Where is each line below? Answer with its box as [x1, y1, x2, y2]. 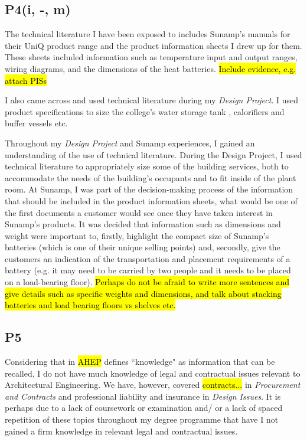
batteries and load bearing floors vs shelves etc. [5, 299, 176, 311]
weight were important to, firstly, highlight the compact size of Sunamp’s [5, 229, 269, 241]
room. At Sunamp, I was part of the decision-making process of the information [5, 183, 293, 195]
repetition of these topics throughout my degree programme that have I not [5, 413, 279, 426]
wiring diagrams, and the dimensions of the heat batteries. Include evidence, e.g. [5, 62, 296, 74]
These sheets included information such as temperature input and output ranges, [5, 51, 298, 63]
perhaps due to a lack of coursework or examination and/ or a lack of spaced [5, 401, 283, 414]
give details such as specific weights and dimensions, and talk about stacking [5, 287, 282, 299]
